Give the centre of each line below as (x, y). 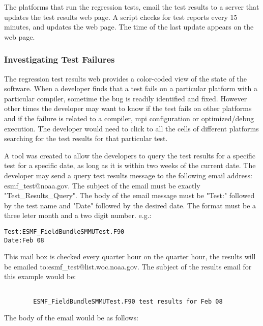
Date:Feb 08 (24, 240)
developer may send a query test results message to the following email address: (128, 175)
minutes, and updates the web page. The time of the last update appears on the (129, 27)
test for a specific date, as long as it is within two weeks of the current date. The (130, 165)
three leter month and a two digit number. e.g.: (78, 215)
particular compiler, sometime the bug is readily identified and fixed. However (126, 98)
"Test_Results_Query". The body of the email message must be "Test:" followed (129, 195)
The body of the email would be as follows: (71, 318)
